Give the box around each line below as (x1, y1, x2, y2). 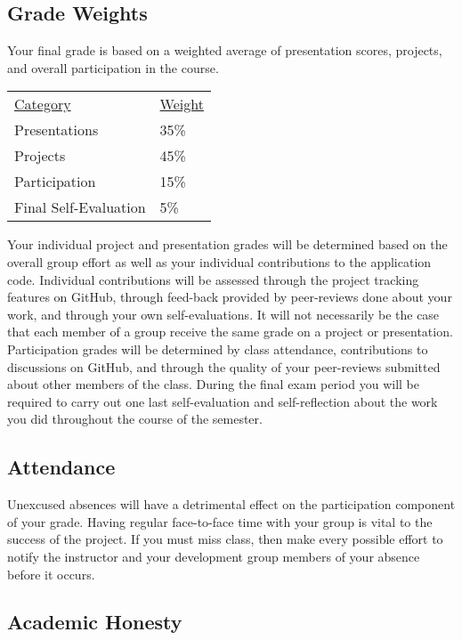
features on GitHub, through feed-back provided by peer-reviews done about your (7, 288, 452, 306)
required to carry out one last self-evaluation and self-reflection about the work (7, 392, 438, 410)
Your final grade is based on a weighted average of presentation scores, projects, (7, 41, 442, 60)
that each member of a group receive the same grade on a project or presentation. (7, 322, 453, 341)
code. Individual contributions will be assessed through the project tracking (7, 270, 419, 288)
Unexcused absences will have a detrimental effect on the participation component (7, 495, 456, 514)
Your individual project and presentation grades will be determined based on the (7, 235, 448, 254)
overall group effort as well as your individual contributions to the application (7, 252, 432, 271)
